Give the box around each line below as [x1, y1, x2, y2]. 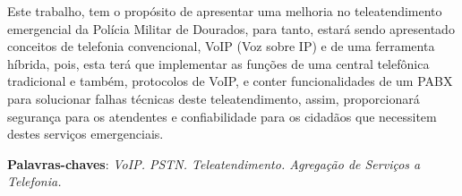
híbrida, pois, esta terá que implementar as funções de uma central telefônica [7, 54, 430, 72]
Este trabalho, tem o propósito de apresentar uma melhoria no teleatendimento [7, 2, 442, 20]
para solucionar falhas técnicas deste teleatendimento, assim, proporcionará [7, 89, 420, 107]
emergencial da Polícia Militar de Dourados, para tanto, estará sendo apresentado [7, 19, 455, 38]
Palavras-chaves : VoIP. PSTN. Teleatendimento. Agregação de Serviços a [7, 154, 421, 173]
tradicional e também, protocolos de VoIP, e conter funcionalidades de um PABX [7, 72, 453, 90]
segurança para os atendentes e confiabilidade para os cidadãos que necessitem [7, 107, 437, 125]
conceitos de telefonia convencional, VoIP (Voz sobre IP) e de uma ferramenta [7, 37, 435, 55]
